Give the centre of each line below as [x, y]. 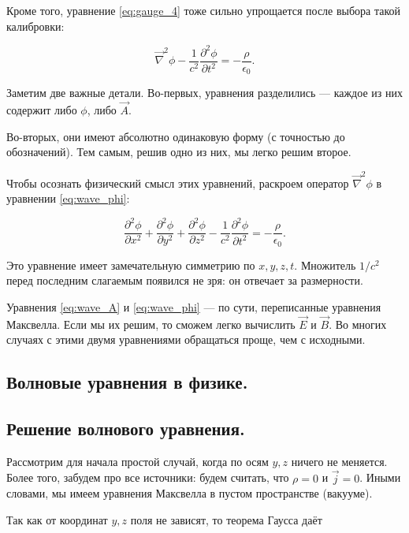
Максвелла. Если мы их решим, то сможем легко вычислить [151, 324]
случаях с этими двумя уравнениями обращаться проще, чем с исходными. [186, 339]
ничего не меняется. [339, 461]
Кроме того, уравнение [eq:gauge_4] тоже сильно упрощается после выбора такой [204, 10]
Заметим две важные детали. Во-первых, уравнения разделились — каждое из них [204, 93]
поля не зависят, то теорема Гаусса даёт [226, 519]
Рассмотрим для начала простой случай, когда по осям [138, 461]
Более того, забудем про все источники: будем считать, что [148, 477]
